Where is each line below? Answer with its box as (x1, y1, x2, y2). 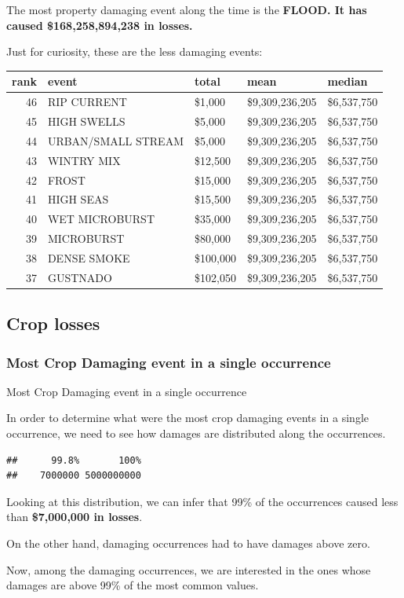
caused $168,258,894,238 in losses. (6, 17, 193, 33)
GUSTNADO (47, 269, 112, 285)
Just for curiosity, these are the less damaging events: (6, 43, 263, 60)
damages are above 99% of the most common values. (6, 577, 259, 593)
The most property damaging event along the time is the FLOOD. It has (6, 2, 367, 17)
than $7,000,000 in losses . (6, 508, 143, 525)
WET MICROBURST (47, 211, 155, 227)
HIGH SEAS (47, 191, 109, 207)
